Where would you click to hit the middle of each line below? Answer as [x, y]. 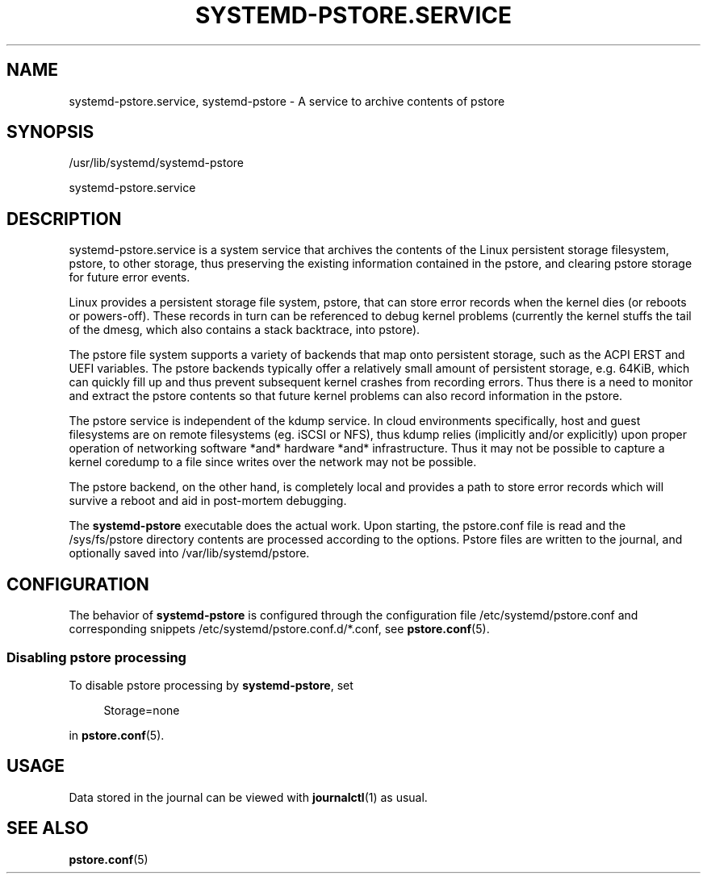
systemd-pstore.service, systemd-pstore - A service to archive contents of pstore [287, 101]
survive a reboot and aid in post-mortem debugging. [208, 501]
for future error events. [130, 277]
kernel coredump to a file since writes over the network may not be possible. [273, 462]
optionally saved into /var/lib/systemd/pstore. [189, 553]
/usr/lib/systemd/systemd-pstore [157, 163]
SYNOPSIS [50, 132]
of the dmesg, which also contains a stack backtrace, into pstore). [245, 330]
